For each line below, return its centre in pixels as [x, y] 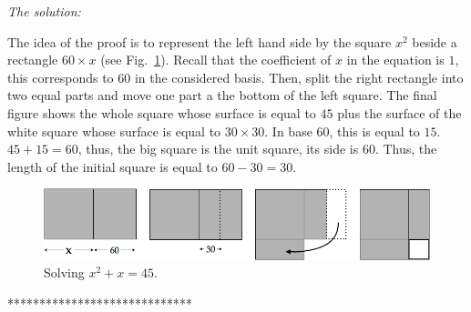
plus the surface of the [399, 112]
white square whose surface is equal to [114, 131]
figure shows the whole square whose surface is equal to [162, 112]
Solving [64, 272]
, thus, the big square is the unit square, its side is [218, 149]
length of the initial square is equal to [113, 166]
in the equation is [395, 60]
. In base [288, 131]
